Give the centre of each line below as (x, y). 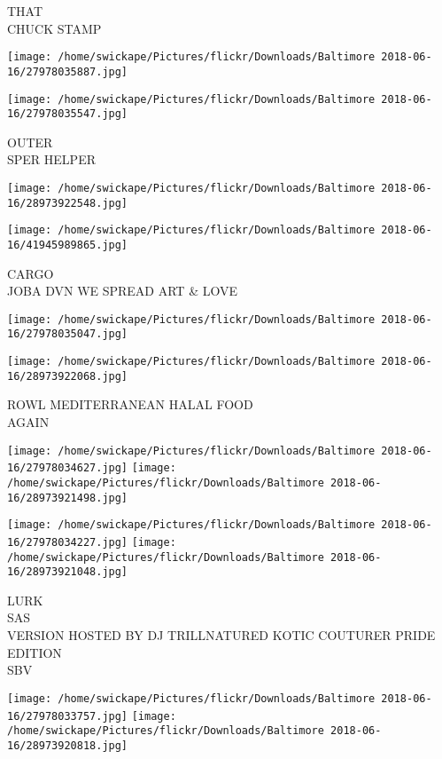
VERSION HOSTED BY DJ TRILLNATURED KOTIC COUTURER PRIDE (221, 635)
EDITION (35, 652)
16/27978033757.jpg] (68, 716)
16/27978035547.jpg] (68, 114)
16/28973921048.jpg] (68, 572)
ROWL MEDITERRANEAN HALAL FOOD (130, 404)
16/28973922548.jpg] (68, 203)
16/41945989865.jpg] (68, 245)
